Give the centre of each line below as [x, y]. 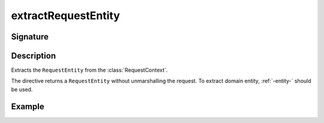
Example [28, 107]
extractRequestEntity [65, 16]
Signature [30, 37]
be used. [22, 89]
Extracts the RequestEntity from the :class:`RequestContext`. [89, 70]
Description [34, 56]
